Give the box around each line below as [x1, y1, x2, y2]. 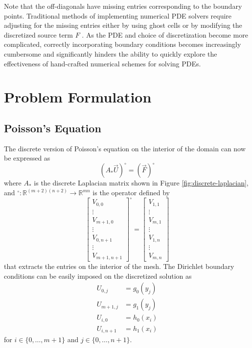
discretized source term [4, 29, 73, 40]
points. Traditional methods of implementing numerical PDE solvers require [4, 10, 232, 20]
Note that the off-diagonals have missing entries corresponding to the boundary [4, 1, 242, 11]
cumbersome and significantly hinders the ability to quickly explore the [4, 48, 217, 59]
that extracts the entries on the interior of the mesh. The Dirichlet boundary [4, 261, 234, 271]
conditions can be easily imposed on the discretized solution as [4, 270, 192, 281]
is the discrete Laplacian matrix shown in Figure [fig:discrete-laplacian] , [34, 178, 249, 188]
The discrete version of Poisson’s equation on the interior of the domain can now [4, 143, 246, 153]
